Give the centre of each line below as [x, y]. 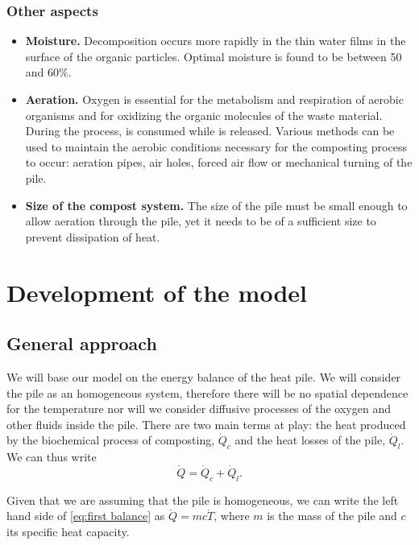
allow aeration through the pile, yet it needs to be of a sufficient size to [201, 221]
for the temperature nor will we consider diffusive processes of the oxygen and [199, 409]
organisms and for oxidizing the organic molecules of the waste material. [204, 115]
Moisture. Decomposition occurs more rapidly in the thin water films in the [216, 41]
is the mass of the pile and [332, 516]
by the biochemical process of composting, [111, 440]
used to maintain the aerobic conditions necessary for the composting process [216, 146]
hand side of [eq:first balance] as [86, 516]
